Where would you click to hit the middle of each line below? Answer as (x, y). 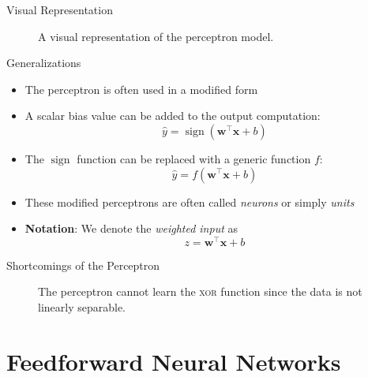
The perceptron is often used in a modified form (141, 89)
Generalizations (44, 63)
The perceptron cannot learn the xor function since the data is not (200, 291)
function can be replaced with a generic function (194, 158)
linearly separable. (82, 307)
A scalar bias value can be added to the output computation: (173, 116)
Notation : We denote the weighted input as (131, 228)
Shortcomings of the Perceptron (83, 265)
